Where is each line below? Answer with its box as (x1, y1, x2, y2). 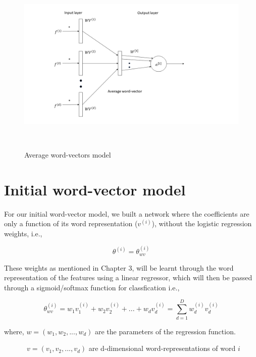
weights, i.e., (4, 228, 42, 238)
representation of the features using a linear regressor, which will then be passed (4, 272, 252, 283)
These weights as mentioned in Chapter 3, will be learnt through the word (4, 262, 234, 273)
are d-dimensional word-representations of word (88, 343, 236, 353)
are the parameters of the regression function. (94, 326, 236, 336)
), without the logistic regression (151, 218, 252, 229)
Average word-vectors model (24, 149, 111, 160)
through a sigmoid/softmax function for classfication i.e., (4, 282, 180, 292)
